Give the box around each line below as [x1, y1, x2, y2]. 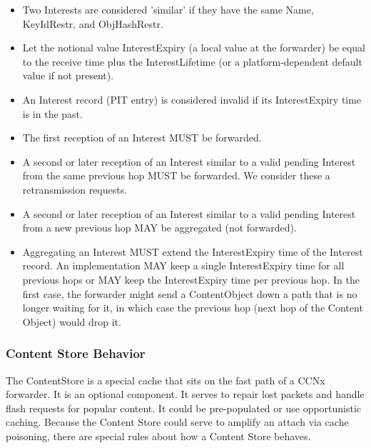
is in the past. [22, 106, 83, 121]
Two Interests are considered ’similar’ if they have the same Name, [22, 2, 314, 16]
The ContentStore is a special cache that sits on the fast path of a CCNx [6, 372, 325, 387]
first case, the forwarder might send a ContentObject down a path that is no [22, 286, 357, 301]
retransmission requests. [22, 181, 128, 196]
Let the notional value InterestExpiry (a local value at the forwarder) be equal [22, 40, 365, 55]
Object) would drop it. [22, 314, 121, 329]
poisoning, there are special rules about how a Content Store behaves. [6, 428, 311, 443]
